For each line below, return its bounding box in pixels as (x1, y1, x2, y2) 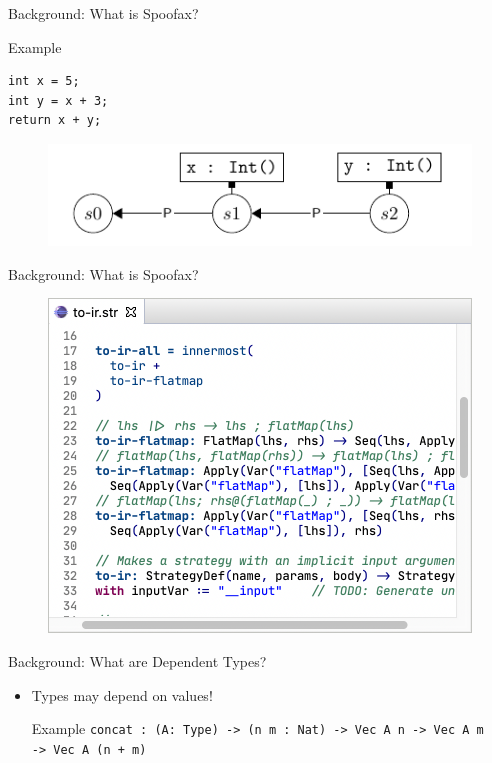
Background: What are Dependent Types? (8, 650, 267, 671)
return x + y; (8, 113, 102, 128)
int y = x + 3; (8, 93, 109, 108)
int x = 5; (8, 74, 80, 89)
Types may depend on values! (31, 684, 213, 705)
